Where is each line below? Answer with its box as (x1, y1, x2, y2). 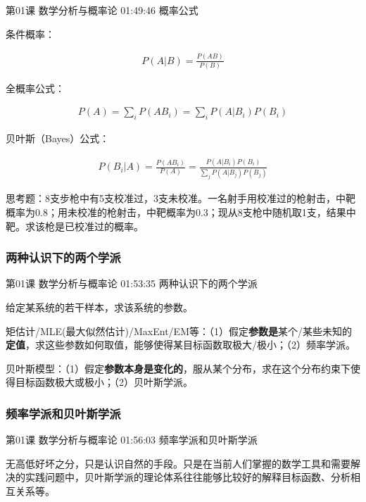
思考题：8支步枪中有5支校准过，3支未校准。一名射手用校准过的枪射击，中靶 (6, 191, 355, 206)
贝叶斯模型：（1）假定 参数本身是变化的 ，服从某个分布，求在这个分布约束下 (6, 360, 351, 375)
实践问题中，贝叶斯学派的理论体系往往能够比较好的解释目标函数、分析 (25, 470, 351, 484)
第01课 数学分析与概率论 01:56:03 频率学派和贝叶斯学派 (6, 432, 258, 447)
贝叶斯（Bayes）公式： (6, 131, 110, 146)
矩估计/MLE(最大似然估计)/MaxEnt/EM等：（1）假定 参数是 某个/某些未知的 (6, 323, 352, 338)
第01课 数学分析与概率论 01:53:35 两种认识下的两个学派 (6, 276, 258, 291)
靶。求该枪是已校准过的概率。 (6, 218, 144, 233)
